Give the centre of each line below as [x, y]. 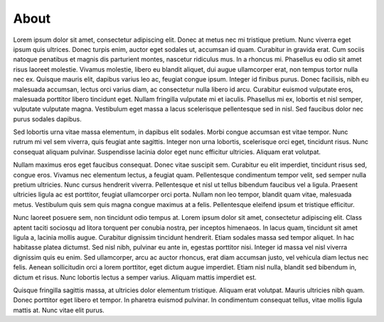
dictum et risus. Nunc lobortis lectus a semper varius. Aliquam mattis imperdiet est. [135, 277]
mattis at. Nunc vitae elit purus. [59, 310]
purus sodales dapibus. [47, 119]
